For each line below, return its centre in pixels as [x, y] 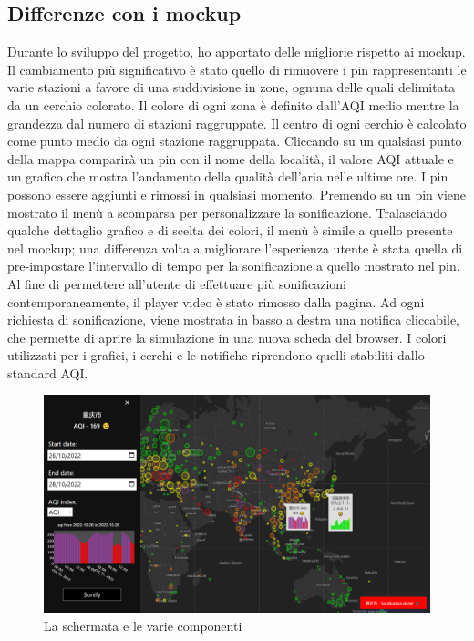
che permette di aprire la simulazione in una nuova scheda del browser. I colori [227, 337]
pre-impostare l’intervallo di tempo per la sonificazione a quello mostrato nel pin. [234, 266]
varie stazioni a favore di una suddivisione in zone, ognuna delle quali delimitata [232, 87]
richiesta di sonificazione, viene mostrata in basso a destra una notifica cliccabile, [234, 320]
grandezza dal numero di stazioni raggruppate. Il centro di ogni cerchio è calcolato [237, 123]
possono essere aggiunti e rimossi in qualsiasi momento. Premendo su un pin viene [237, 194]
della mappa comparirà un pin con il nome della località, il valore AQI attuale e [231, 158]
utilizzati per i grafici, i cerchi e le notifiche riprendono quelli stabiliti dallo [216, 355]
